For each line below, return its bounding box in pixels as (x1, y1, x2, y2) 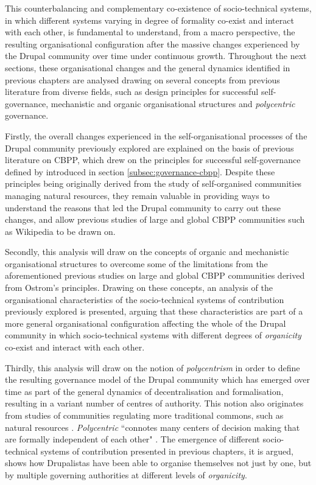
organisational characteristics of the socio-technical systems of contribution (5, 293, 284, 305)
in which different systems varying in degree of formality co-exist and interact (5, 13, 294, 26)
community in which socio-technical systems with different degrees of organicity (5, 329, 301, 341)
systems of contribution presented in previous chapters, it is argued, (40, 444, 294, 457)
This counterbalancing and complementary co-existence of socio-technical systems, (5, 2, 312, 14)
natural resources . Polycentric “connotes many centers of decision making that (5, 420, 300, 433)
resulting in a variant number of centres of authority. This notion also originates (5, 397, 304, 410)
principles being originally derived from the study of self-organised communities (5, 177, 302, 190)
